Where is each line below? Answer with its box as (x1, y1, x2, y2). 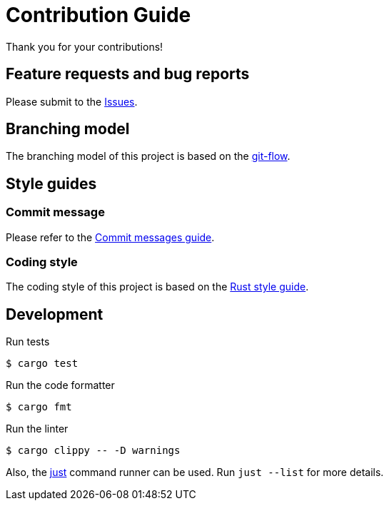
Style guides (6, 174, 97, 193)
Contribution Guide (6, 3, 191, 27)
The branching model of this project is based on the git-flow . (6, 150, 291, 163)
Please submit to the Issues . (6, 95, 138, 108)
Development (6, 305, 103, 323)
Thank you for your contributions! (6, 40, 163, 53)
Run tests (6, 335, 50, 348)
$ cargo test (6, 358, 79, 370)
